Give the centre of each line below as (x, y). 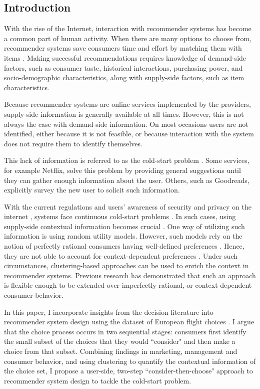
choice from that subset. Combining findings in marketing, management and (121, 351)
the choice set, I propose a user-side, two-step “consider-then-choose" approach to (128, 371)
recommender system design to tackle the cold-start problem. (98, 380)
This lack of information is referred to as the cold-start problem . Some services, (127, 160)
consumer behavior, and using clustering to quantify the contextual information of (130, 361)
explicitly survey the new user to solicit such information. (92, 190)
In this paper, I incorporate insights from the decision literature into (109, 312)
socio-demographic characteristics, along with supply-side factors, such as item (124, 77)
